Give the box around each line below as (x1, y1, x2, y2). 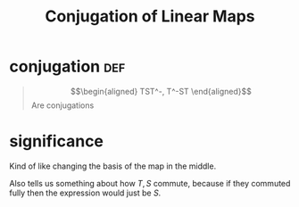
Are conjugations (30, 100, 95, 111)
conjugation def (9, 56, 126, 77)
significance (9, 131, 104, 152)
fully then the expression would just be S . (9, 187, 162, 198)
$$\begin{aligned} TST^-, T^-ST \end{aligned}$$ (70, 86, 253, 96)
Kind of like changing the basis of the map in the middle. (9, 161, 217, 171)
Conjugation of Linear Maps (44, 6, 256, 27)
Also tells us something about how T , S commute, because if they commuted (9, 178, 291, 188)
